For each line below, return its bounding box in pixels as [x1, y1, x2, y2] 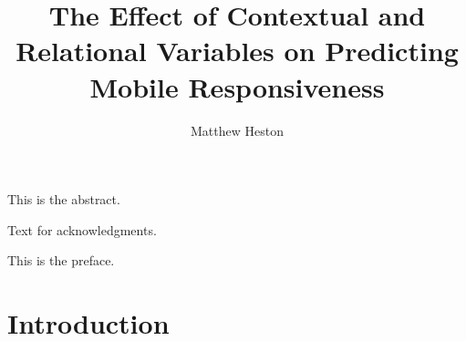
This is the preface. [7, 251, 115, 270]
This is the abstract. [7, 190, 120, 209]
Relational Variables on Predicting [16, 32, 459, 69]
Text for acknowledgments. [7, 220, 157, 239]
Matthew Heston [191, 120, 284, 139]
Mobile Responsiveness [89, 67, 385, 105]
